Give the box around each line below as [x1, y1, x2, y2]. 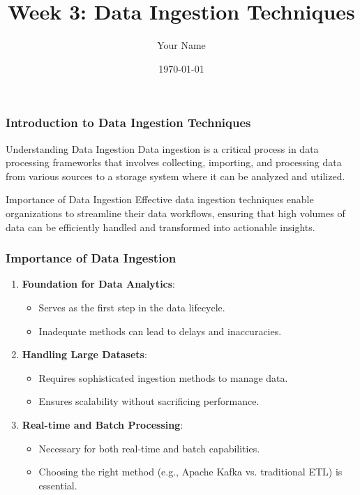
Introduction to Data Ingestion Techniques [6, 114, 251, 131]
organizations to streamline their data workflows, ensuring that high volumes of [6, 205, 345, 220]
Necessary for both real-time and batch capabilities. [38, 441, 260, 455]
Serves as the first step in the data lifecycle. [38, 300, 225, 314]
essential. [38, 478, 77, 492]
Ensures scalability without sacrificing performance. [38, 394, 260, 408]
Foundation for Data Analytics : [22, 276, 176, 291]
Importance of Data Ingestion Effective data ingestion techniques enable [6, 192, 314, 207]
